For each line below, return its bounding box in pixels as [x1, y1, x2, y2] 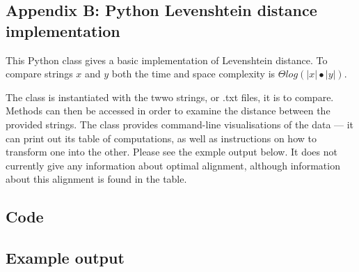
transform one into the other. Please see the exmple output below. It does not [6, 144, 337, 159]
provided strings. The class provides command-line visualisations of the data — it [6, 116, 354, 131]
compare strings [6, 66, 73, 81]
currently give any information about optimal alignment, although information [6, 158, 340, 172]
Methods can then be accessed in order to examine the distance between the [6, 103, 330, 118]
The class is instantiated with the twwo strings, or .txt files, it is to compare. [6, 89, 334, 104]
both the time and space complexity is [111, 66, 276, 81]
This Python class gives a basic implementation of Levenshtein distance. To [6, 52, 328, 67]
